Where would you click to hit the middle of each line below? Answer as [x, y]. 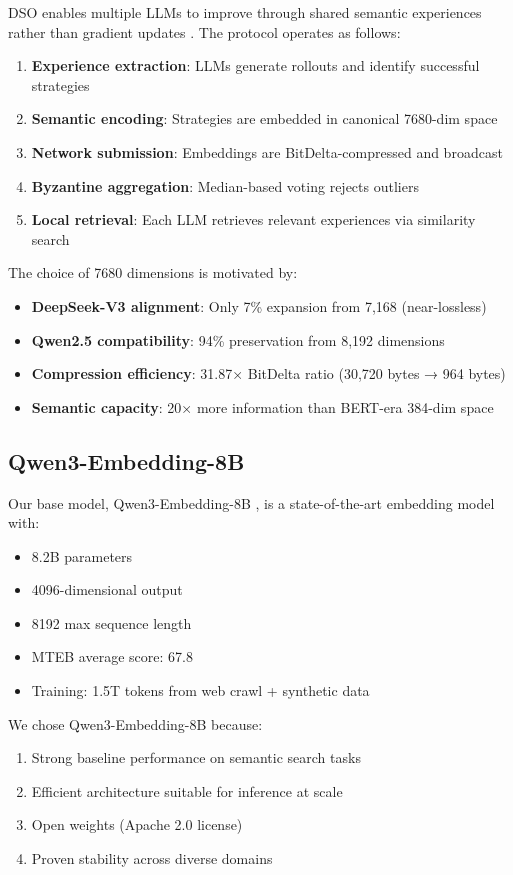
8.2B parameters [82, 555]
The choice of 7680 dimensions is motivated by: [153, 272]
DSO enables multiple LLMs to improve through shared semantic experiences [245, 12]
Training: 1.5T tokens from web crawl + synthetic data [200, 690]
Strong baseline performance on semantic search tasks [196, 757]
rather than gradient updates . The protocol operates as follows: [204, 31]
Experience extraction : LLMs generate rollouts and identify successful [255, 65]
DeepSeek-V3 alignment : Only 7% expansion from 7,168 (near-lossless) [259, 305]
